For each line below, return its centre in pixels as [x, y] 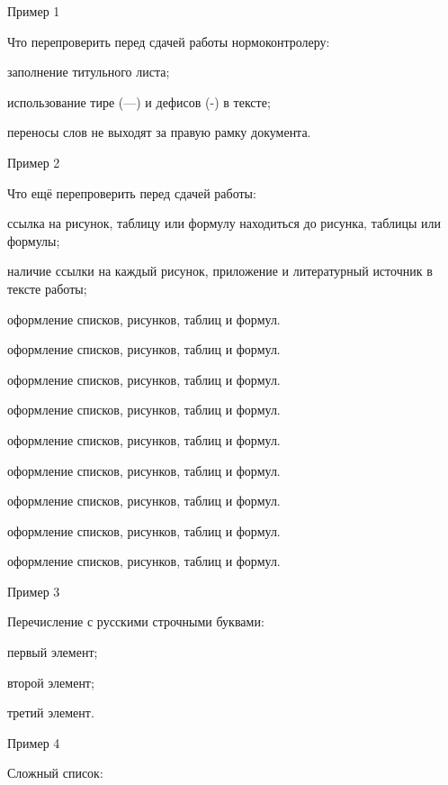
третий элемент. [51, 712]
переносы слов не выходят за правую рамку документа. [159, 132]
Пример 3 [34, 591]
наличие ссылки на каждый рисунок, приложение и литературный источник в [220, 271]
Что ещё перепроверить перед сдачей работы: [132, 192]
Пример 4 [34, 742]
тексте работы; [47, 288]
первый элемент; [53, 652]
